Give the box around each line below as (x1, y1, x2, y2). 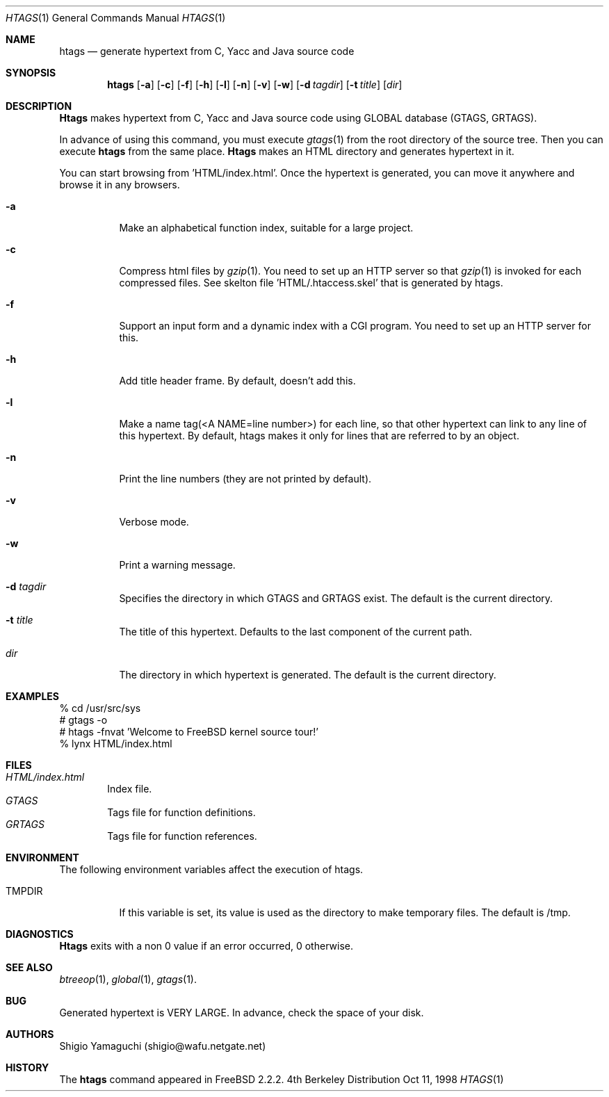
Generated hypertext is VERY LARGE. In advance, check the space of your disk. (59, 1007, 424, 1018)
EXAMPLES (6, 690, 59, 702)
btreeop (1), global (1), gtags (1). (59, 973, 197, 985)
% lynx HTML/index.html (59, 738, 172, 749)
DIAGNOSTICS (6, 928, 74, 940)
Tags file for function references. (107, 830, 257, 842)
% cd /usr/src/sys (59, 702, 141, 714)
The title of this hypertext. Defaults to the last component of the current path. (119, 626, 473, 637)
